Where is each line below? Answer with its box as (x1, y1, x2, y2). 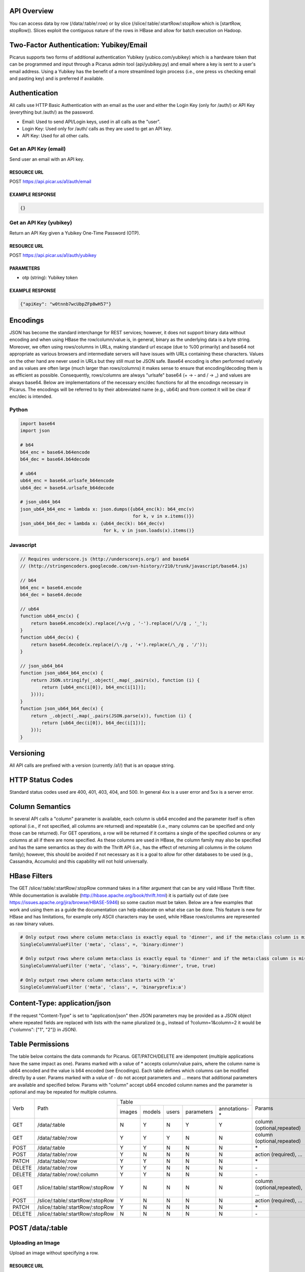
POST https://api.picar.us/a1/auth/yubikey (9, 252, 97, 258)
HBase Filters (9, 872, 53, 880)
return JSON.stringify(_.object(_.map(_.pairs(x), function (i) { (30, 677, 200, 683)
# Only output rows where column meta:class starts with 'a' (20, 977, 176, 983)
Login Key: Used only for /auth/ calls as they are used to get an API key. (22, 126, 172, 132)
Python (9, 406, 28, 413)
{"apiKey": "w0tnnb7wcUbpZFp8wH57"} (20, 301, 112, 307)
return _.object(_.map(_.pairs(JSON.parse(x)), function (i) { (30, 713, 192, 718)
